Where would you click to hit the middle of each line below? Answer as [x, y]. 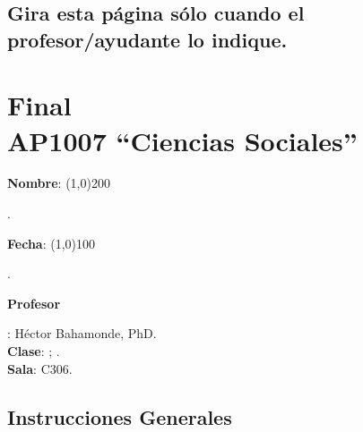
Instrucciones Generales [120, 416]
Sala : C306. [40, 368]
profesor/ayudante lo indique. [147, 39]
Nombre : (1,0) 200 [59, 183]
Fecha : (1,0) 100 [51, 243]
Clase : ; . [34, 351]
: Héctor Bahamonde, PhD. [82, 333]
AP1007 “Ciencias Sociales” [182, 140]
